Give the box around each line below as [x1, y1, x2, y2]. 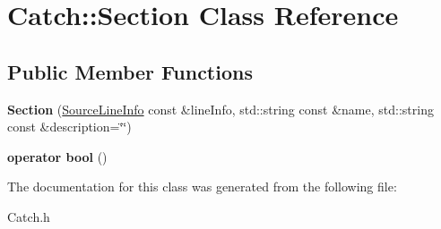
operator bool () [7, 147, 108, 165]
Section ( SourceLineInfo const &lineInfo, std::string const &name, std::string [7, 99, 434, 118]
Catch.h [7, 207, 50, 225]
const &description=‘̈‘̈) [7, 117, 132, 136]
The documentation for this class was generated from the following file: [7, 177, 397, 196]
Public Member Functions [7, 57, 253, 85]
